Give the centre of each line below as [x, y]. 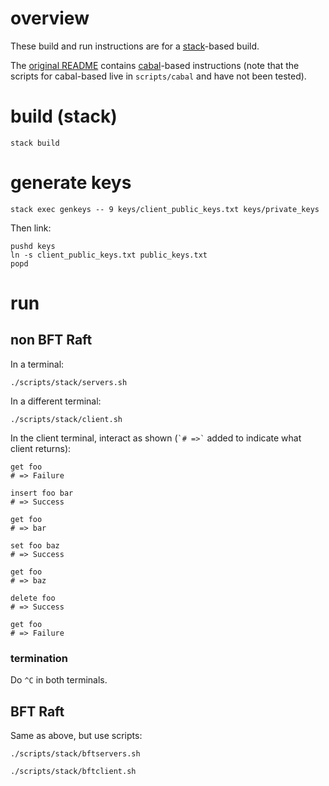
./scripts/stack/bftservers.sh [75, 753]
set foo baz [35, 545]
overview [50, 18]
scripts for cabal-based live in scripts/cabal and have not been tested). [158, 76]
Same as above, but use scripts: [76, 735]
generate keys [71, 183]
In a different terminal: [56, 401]
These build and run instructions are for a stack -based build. [135, 46]
